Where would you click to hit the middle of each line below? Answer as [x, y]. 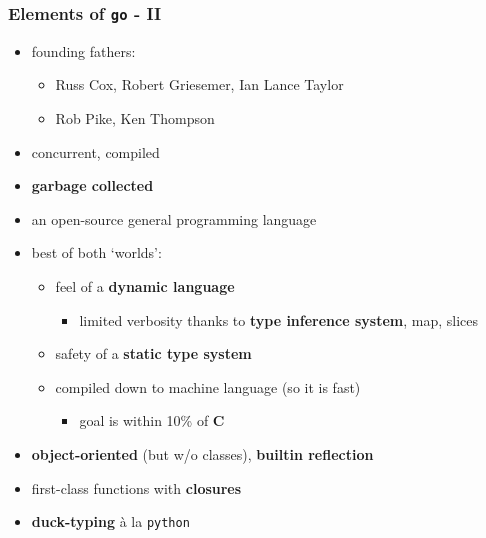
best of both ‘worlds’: [96, 252]
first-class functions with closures [136, 487]
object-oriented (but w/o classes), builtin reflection [202, 453]
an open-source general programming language [174, 218]
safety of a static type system [153, 353]
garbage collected [92, 185]
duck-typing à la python [110, 521]
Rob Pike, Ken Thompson [135, 117]
